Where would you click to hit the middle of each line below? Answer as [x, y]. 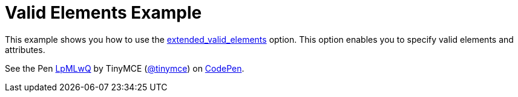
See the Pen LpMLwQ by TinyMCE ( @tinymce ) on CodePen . [125, 68]
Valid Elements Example [103, 13]
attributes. [25, 49]
